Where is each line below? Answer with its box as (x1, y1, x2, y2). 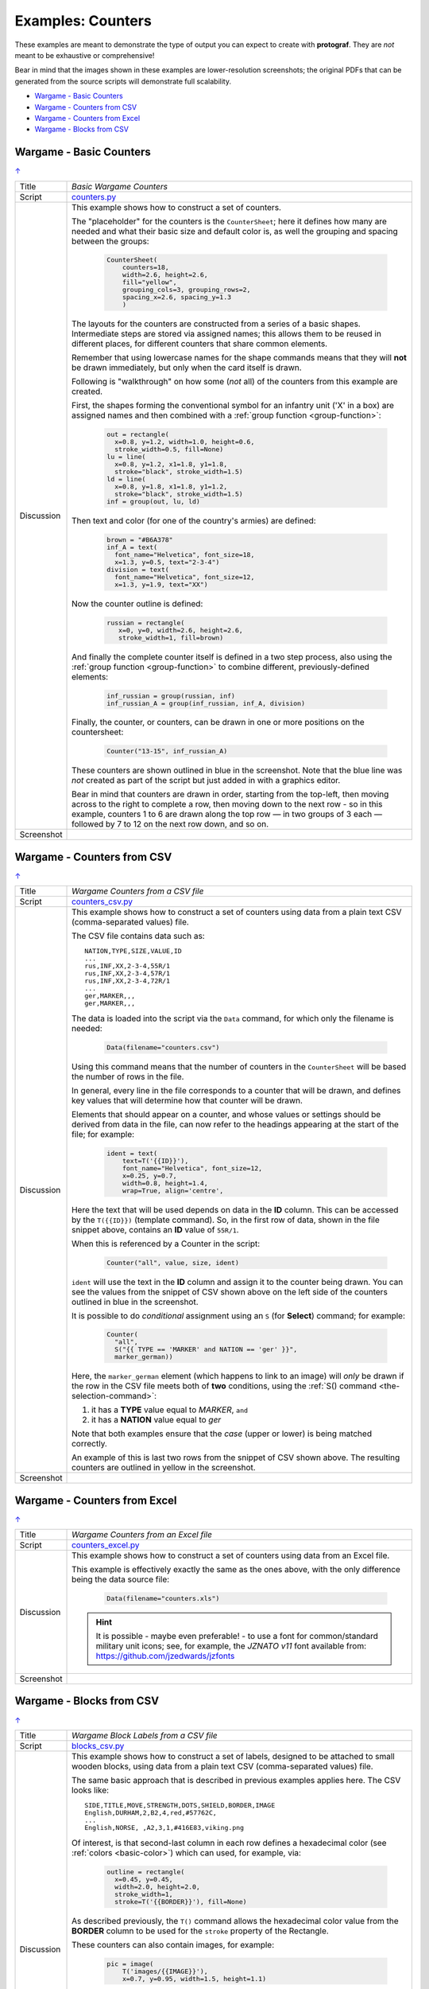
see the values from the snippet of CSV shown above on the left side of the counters (71, 1286, 388, 1297)
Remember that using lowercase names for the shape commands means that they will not (71, 352, 407, 364)
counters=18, (122, 263, 170, 272)
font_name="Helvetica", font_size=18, (114, 551, 255, 559)
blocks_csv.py (71, 1740, 125, 1751)
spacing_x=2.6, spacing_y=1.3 (122, 293, 232, 302)
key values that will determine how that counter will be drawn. (71, 1095, 303, 1106)
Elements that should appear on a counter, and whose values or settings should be (71, 1108, 381, 1119)
